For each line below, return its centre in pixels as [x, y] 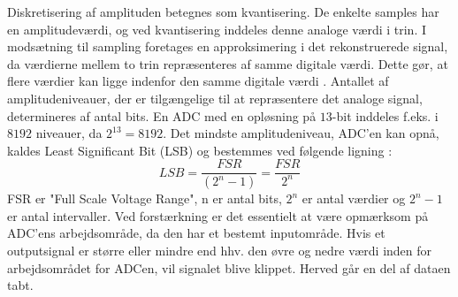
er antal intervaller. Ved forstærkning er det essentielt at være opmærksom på [218, 215]
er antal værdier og [354, 198]
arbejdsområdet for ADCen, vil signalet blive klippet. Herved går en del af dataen [229, 267]
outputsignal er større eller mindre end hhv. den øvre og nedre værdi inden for [220, 251]
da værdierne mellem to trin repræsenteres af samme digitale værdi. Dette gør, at [228, 63]
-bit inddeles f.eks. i [385, 115]
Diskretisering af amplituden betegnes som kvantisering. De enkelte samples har [223, 11]
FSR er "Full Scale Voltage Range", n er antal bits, [145, 198]
